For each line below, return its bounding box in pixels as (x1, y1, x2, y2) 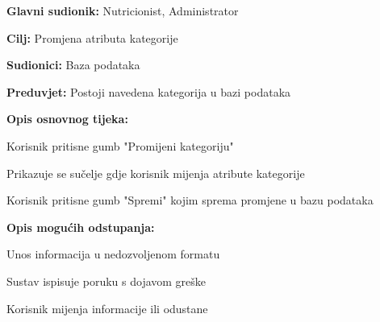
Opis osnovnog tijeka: (6, 110, 128, 127)
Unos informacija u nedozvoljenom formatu (6, 246, 220, 262)
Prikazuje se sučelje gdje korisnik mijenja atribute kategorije (6, 164, 305, 181)
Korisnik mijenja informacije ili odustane (6, 299, 208, 316)
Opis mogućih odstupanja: (6, 218, 155, 235)
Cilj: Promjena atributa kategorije (6, 29, 178, 46)
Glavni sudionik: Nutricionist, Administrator (6, 2, 239, 19)
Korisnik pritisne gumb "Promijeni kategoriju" (6, 137, 234, 154)
